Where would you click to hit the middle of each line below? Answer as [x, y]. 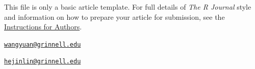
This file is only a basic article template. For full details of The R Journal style [128, 7]
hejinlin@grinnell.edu [43, 62]
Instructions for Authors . [43, 27]
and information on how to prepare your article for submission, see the [114, 16]
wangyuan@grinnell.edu [43, 44]
